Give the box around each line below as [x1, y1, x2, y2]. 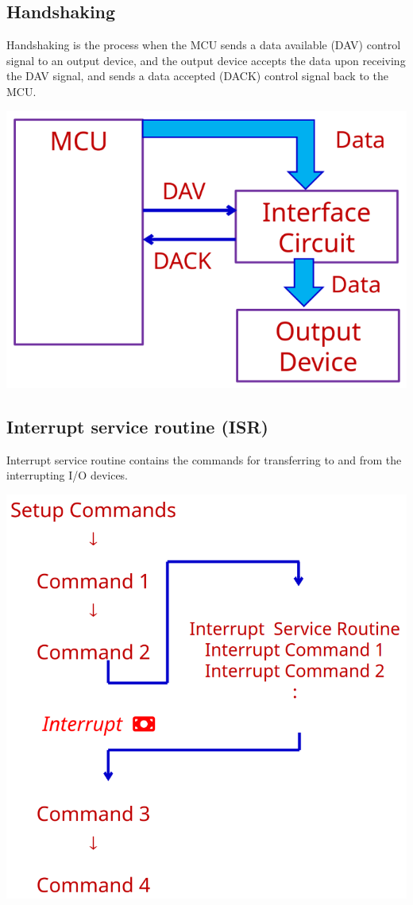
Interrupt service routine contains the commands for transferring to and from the [6, 451, 402, 468]
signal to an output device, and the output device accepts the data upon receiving [6, 52, 406, 68]
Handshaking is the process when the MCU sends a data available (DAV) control [6, 37, 401, 53]
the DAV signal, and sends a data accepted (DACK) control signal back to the [6, 67, 388, 84]
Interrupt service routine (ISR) [6, 414, 268, 438]
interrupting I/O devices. [6, 467, 129, 483]
